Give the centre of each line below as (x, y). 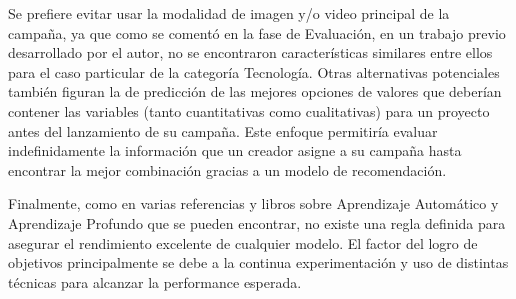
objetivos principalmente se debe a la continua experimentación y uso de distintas (258, 262)
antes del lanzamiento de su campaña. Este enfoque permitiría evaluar (223, 130)
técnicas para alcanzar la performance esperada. (155, 281)
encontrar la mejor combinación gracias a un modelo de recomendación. (227, 169)
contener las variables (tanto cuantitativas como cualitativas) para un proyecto (249, 110)
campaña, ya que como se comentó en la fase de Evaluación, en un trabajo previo (257, 32)
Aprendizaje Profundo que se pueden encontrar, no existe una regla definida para (257, 222)
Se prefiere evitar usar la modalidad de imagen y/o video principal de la (229, 13)
